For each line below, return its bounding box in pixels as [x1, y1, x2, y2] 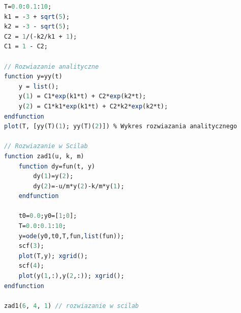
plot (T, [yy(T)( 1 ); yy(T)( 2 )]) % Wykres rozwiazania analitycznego [4, 123, 237, 130]
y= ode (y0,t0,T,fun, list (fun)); [18, 232, 125, 240]
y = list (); [18, 82, 59, 90]
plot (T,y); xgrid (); [18, 252, 88, 260]
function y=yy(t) [4, 73, 63, 80]
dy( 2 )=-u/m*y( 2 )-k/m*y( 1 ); [33, 182, 125, 190]
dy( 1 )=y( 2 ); [33, 173, 74, 180]
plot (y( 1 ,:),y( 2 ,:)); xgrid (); [18, 272, 125, 280]
